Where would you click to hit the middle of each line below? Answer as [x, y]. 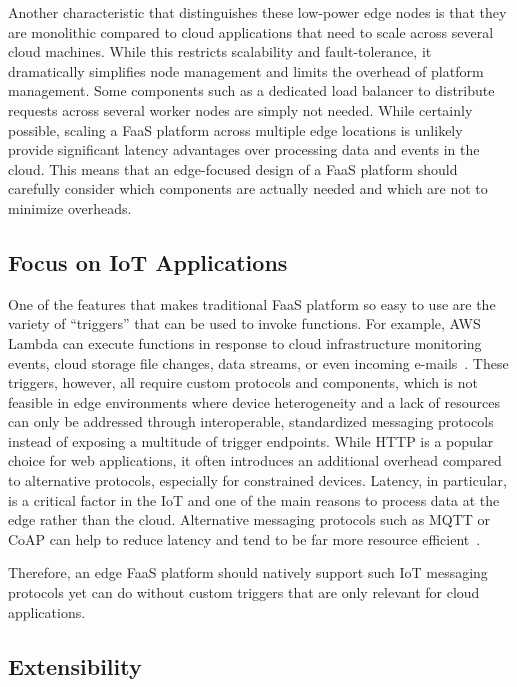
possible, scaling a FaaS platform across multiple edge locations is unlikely [235, 129]
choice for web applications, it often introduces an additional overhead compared [255, 460]
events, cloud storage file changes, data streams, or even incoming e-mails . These [258, 362]
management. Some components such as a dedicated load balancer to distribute [251, 90]
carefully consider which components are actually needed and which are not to [248, 188]
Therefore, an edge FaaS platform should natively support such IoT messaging [248, 572]
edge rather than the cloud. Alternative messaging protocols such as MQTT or [249, 519]
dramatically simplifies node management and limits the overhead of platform [246, 70]
